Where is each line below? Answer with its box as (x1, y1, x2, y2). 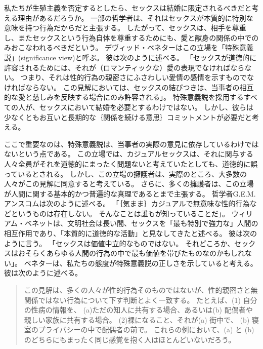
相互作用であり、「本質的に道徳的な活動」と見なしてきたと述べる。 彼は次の (4, 228, 257, 239)
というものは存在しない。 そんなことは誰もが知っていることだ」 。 (11, 208, 229, 218)
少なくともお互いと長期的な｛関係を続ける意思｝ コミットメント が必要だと (4, 111, 252, 122)
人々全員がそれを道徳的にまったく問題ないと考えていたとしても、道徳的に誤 (4, 158, 258, 169)
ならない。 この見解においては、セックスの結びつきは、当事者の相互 (25, 82, 254, 92)
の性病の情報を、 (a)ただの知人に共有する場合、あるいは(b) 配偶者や (24, 304, 253, 315)
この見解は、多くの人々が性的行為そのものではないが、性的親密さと (24, 285, 251, 295)
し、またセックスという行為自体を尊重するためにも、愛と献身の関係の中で (4, 32, 252, 43)
